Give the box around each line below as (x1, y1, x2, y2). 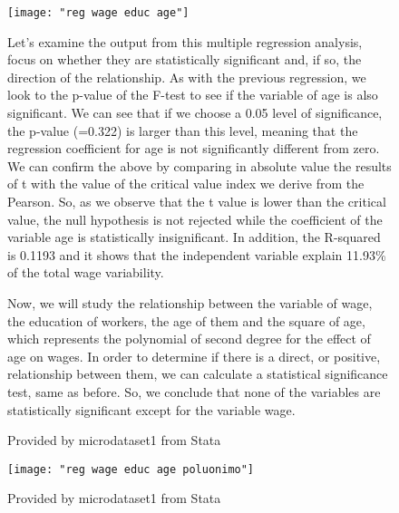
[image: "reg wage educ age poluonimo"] (7, 462, 255, 476)
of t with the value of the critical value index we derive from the (7, 174, 365, 193)
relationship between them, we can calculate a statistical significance (7, 364, 388, 383)
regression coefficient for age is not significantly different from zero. (7, 139, 380, 158)
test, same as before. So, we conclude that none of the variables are (7, 382, 381, 401)
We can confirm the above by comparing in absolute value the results (7, 156, 392, 175)
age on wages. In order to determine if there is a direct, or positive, (7, 346, 381, 365)
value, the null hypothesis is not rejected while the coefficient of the (7, 209, 383, 228)
